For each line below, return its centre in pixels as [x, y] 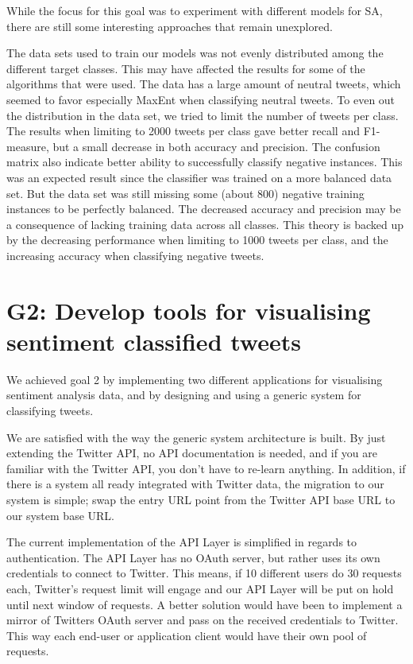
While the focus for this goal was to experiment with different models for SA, [195, 10]
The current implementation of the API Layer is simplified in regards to [182, 542]
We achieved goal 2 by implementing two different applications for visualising [195, 379]
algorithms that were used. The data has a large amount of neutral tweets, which [204, 84]
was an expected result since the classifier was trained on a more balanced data [199, 177]
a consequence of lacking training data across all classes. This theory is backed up [205, 224]
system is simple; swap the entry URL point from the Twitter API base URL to [201, 499]
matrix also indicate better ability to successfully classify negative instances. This [205, 162]
